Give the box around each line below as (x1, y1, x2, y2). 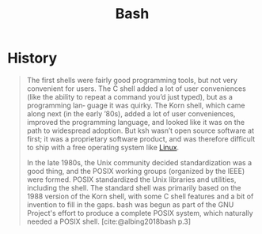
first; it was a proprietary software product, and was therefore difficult (26, 134, 256, 143)
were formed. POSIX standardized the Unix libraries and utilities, (26, 175, 237, 184)
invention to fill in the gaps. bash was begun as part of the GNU (26, 199, 234, 209)
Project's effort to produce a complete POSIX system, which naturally (26, 208, 254, 217)
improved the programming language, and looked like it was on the (26, 117, 245, 126)
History (7, 49, 58, 67)
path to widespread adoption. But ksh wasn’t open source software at (26, 126, 255, 135)
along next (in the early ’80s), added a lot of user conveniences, (26, 108, 236, 119)
